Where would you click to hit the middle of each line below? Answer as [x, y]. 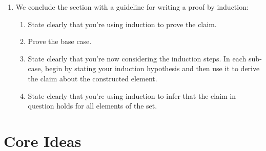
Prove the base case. [60, 41]
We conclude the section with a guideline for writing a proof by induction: [132, 7]
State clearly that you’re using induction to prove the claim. [122, 24]
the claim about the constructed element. [93, 78]
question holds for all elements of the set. [93, 106]
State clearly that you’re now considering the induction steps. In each [137, 58]
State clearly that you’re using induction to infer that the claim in [132, 95]
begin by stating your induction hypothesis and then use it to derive [152, 68]
